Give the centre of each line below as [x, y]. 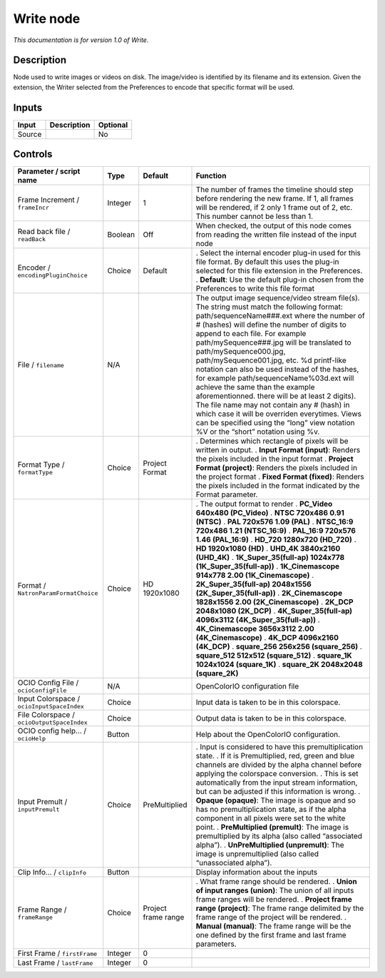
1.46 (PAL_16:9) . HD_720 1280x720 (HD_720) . [276, 540]
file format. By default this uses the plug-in [267, 262]
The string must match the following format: [269, 307]
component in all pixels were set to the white [271, 818]
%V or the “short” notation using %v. [258, 432]
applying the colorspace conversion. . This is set [277, 774]
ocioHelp [32, 739]
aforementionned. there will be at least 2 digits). [276, 396]
